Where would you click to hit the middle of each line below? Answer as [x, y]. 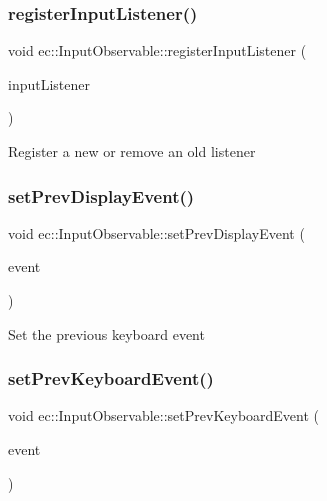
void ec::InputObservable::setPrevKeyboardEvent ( [164, 415]
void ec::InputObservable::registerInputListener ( [157, 50]
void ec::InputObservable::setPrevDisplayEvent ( [156, 232]
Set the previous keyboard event [106, 333]
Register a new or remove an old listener [132, 151]
